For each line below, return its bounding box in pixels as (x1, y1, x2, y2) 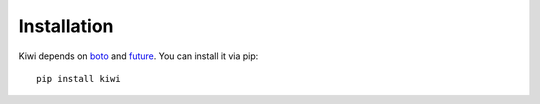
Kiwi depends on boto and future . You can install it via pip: (18, 50, 259, 62)
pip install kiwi (36, 73, 121, 84)
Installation (18, 15, 114, 37)
